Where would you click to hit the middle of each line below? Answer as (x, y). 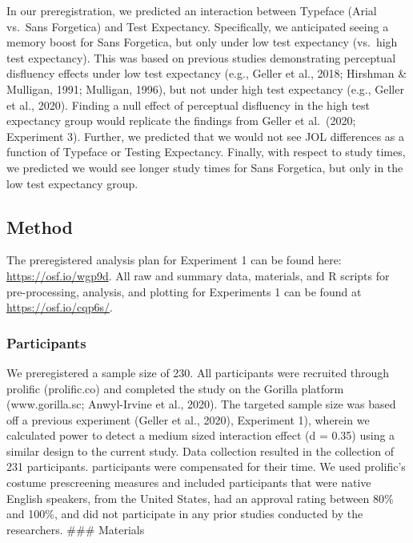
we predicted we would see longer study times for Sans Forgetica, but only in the (205, 167)
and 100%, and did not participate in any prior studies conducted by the (185, 514)
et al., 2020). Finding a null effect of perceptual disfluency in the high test (188, 105)
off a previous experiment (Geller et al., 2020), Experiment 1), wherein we (188, 419)
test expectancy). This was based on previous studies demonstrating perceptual (201, 57)
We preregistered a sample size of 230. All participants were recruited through (198, 372)
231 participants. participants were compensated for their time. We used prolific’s (206, 467)
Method (40, 226)
